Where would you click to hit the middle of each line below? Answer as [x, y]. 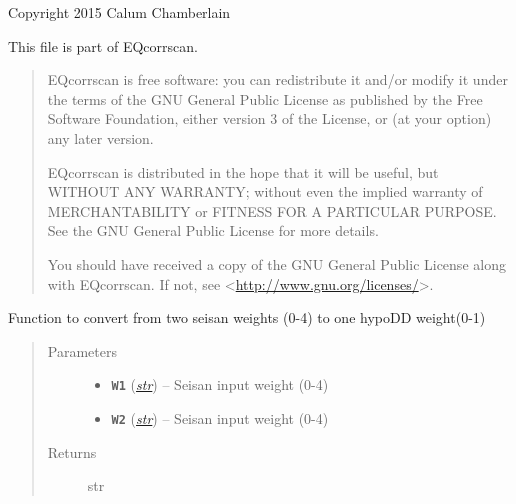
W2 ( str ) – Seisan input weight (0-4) [220, 417]
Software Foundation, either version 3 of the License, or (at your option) [269, 118]
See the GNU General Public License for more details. [213, 230]
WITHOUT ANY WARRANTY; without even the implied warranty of [265, 191]
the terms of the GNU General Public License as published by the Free [265, 98]
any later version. [100, 137]
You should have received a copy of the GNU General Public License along [276, 263]
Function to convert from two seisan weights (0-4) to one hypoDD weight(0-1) [247, 317]
